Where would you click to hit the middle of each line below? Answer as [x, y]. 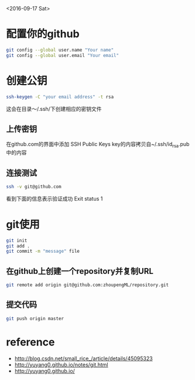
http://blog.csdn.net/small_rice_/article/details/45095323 [84, 358]
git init [17, 240]
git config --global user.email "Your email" [62, 55]
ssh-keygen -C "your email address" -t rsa [60, 97]
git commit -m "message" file [43, 252]
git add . [18, 246]
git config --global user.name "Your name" [60, 50]
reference [30, 342]
